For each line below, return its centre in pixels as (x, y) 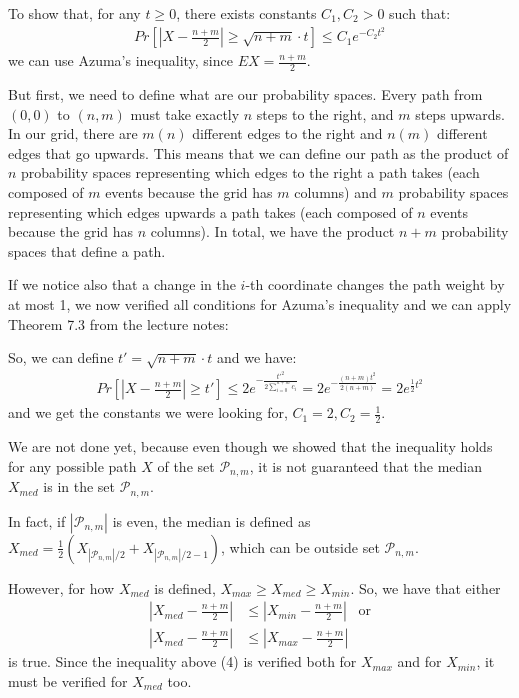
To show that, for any (74, 13)
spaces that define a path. (87, 250)
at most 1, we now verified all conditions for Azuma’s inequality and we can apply (260, 304)
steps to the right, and (325, 113)
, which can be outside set (300, 546)
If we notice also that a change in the (122, 284)
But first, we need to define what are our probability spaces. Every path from (245, 94)
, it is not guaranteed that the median (366, 465)
